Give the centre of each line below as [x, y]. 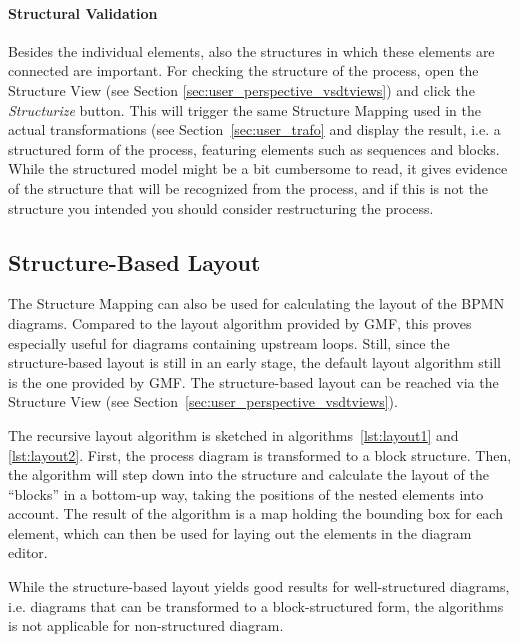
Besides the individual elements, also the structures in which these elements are [251, 50]
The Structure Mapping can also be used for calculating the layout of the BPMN [256, 303]
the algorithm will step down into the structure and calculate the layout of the [248, 474]
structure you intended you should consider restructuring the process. [221, 207]
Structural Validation [83, 12]
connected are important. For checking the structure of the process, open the [243, 70]
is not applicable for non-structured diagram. [146, 625]
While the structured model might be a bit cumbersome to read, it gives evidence [258, 168]
